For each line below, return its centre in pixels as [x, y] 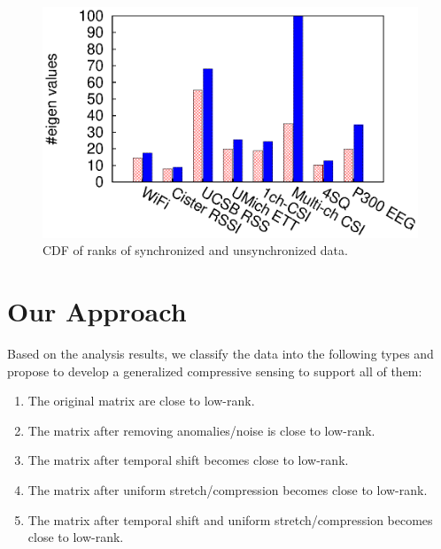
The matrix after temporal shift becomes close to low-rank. [188, 460]
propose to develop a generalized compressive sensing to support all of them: [215, 371]
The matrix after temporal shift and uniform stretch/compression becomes [230, 519]
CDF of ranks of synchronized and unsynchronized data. [195, 250]
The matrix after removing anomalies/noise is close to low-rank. [201, 430]
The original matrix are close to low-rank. [141, 401]
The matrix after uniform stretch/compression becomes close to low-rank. [228, 490]
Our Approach [97, 311]
